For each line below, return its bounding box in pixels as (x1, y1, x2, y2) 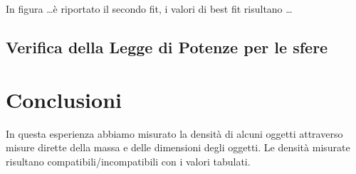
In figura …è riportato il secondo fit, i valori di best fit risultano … (6, 1, 293, 16)
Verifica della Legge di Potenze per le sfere (6, 36, 328, 58)
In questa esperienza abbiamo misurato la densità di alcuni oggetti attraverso (6, 126, 343, 141)
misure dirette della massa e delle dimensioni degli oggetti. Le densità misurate (6, 140, 350, 155)
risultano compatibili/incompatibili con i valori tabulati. (6, 153, 251, 168)
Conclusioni (6, 85, 122, 114)
